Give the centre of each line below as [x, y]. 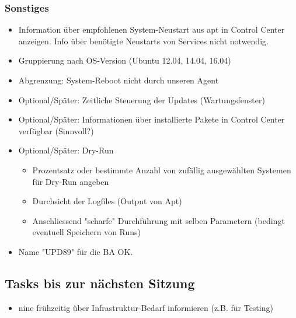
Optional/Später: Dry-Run [66, 150]
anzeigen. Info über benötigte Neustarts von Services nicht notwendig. [143, 41]
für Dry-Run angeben [71, 181]
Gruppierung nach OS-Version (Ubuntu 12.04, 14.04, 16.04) [125, 60]
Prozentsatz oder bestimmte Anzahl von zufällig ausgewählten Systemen [162, 170]
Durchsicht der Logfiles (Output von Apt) [107, 201]
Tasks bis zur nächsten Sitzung [100, 283]
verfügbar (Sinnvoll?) [56, 130]
